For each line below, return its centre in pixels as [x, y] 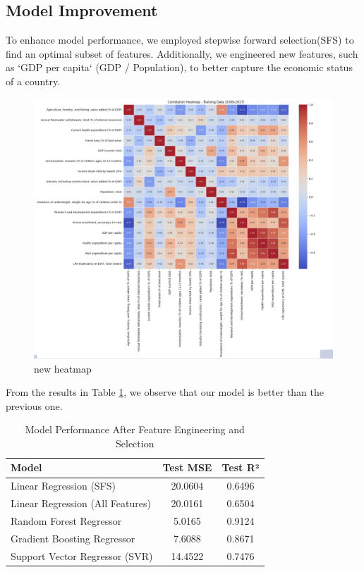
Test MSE [187, 467]
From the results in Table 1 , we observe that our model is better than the [165, 392]
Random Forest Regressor [66, 521]
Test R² [241, 467]
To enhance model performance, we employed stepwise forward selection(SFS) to [180, 40]
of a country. [33, 81]
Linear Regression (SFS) [63, 486]
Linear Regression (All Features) [81, 503]
